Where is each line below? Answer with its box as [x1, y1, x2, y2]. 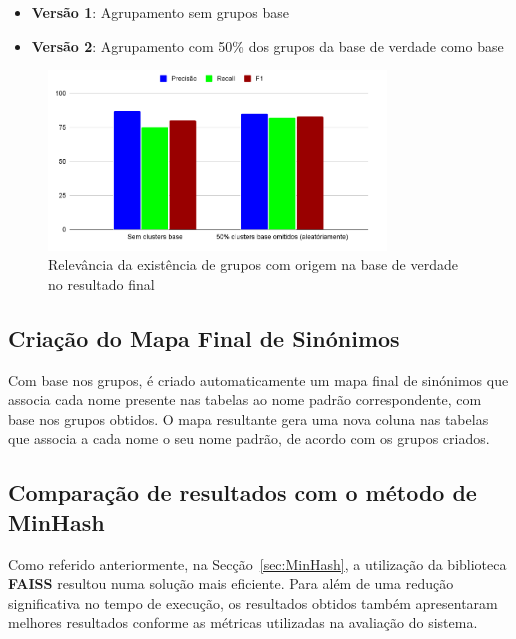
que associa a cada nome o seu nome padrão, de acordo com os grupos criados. [8, 428, 490, 449]
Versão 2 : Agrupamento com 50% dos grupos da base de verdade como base [31, 35, 504, 56]
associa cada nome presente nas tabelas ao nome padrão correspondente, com [8, 389, 482, 410]
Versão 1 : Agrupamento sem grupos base [31, 2, 289, 22]
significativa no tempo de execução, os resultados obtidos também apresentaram [8, 592, 498, 613]
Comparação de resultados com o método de [8, 477, 477, 508]
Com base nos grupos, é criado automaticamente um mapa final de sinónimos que [8, 369, 509, 390]
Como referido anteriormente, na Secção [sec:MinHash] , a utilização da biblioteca [8, 553, 507, 574]
